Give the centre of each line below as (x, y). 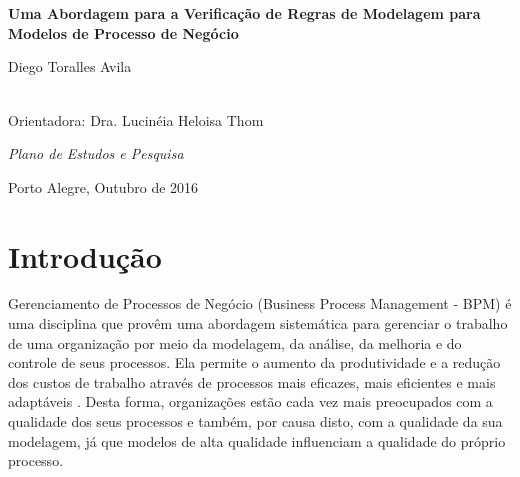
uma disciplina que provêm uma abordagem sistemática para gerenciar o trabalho (258, 323)
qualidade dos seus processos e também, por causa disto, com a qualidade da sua (255, 421)
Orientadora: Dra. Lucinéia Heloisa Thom (136, 119)
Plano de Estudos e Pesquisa (96, 153)
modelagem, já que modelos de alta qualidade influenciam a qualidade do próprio (257, 440)
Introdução (85, 255)
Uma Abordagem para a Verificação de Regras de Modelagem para (244, 13)
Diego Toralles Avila (70, 66)
